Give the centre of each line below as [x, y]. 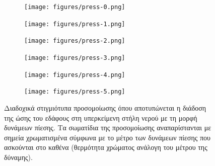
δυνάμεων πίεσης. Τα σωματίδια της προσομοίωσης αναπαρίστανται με [108, 128]
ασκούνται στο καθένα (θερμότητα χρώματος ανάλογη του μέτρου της [106, 147]
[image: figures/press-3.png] [75, 58]
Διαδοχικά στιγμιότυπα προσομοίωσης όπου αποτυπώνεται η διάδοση [105, 107]
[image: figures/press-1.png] [75, 24]
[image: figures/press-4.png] [75, 75]
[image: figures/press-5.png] [75, 92]
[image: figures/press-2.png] [75, 41]
